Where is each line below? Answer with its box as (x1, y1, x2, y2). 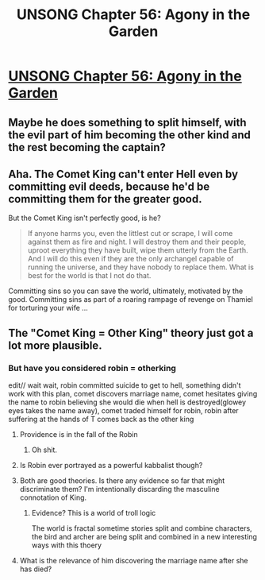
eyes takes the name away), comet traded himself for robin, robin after (8, 406, 240, 416)
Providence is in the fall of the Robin (19, 430, 138, 439)
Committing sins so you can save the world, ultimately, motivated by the (8, 286, 244, 296)
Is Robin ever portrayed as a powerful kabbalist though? (19, 461, 203, 470)
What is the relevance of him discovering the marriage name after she (19, 556, 248, 566)
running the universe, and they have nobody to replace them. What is (27, 262, 254, 272)
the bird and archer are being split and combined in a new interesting (31, 532, 258, 542)
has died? (19, 564, 52, 574)
